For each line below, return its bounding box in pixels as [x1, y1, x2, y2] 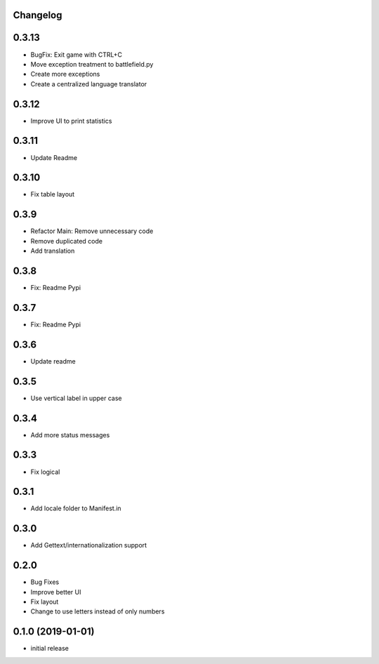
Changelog [13, 9, 62, 21]
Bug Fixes [30, 578, 60, 586]
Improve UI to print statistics [30, 117, 112, 125]
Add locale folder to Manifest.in [30, 504, 122, 512]
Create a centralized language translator [30, 79, 147, 88]
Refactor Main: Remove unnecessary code [30, 227, 154, 235]
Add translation [30, 246, 75, 255]
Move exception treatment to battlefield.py [30, 60, 154, 68]
